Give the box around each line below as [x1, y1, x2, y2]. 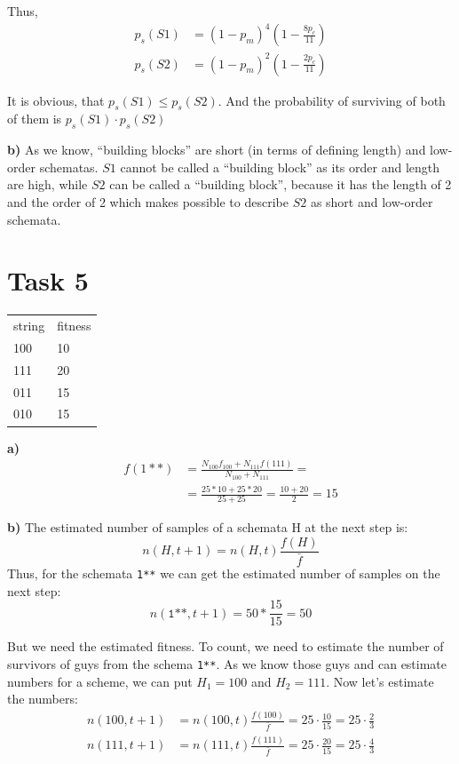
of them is [7, 109, 62, 128]
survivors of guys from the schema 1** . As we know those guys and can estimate [7, 655, 447, 673]
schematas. [39, 157, 99, 176]
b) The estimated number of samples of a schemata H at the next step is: [7, 518, 408, 537]
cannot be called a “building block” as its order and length [120, 157, 440, 176]
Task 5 [7, 262, 89, 298]
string [13, 316, 45, 335]
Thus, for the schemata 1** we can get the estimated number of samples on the [7, 564, 440, 583]
